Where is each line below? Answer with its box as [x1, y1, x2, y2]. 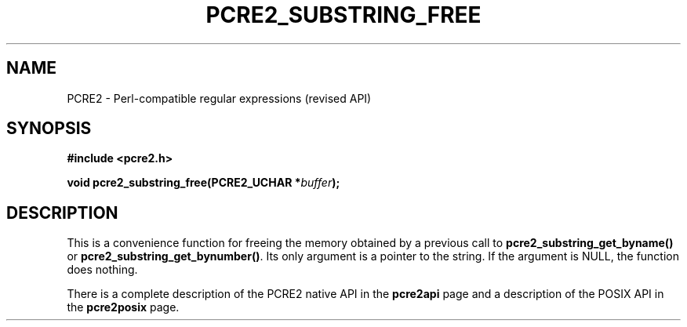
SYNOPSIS [6, 118, 92, 139]
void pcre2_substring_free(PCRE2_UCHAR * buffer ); [67, 176, 340, 190]
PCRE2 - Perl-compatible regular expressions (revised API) [67, 91, 372, 105]
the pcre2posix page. [67, 300, 180, 314]
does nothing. [67, 263, 138, 277]
